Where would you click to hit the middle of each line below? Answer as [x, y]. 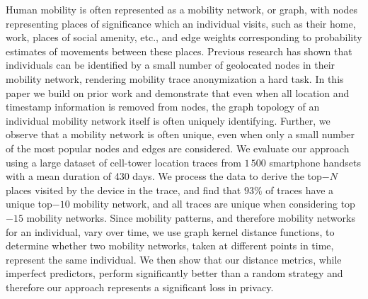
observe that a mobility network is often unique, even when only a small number [180, 134]
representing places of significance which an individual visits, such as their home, [181, 23]
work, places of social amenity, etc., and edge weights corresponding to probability [184, 37]
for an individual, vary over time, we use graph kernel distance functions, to [170, 231]
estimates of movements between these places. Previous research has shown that [179, 51]
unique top [29, 204]
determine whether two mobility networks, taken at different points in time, [170, 246]
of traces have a [300, 190]
